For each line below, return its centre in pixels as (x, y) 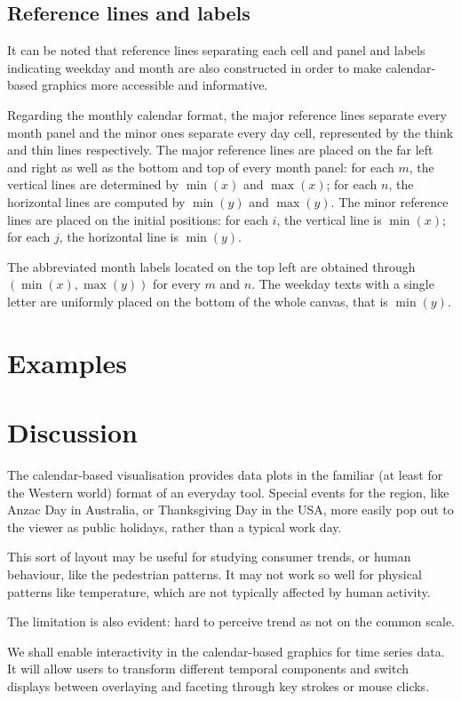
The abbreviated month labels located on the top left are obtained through (211, 266)
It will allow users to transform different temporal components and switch (208, 669)
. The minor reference (389, 201)
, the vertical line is (329, 219)
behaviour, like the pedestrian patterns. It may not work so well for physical (215, 574)
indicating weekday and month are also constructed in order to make (195, 67)
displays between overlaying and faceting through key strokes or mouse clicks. (219, 685)
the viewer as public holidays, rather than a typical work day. (175, 526)
